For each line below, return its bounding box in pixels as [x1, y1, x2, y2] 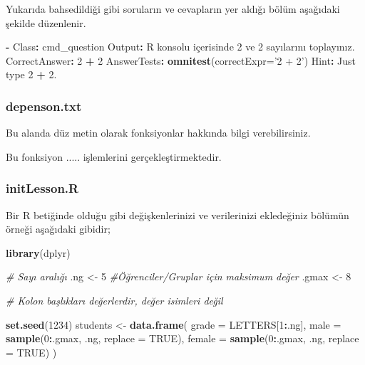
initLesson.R [6, 179, 79, 197]
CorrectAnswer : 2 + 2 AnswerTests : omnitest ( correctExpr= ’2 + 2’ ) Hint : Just [6, 53, 356, 68]
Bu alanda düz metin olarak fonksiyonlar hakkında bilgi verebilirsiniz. [6, 125, 311, 140]
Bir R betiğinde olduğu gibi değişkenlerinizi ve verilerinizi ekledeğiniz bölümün [6, 207, 349, 222]
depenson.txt [6, 97, 82, 115]
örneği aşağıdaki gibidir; [6, 221, 110, 236]
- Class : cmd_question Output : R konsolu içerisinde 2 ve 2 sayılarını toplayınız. [6, 39, 355, 54]
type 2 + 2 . [6, 67, 57, 82]
